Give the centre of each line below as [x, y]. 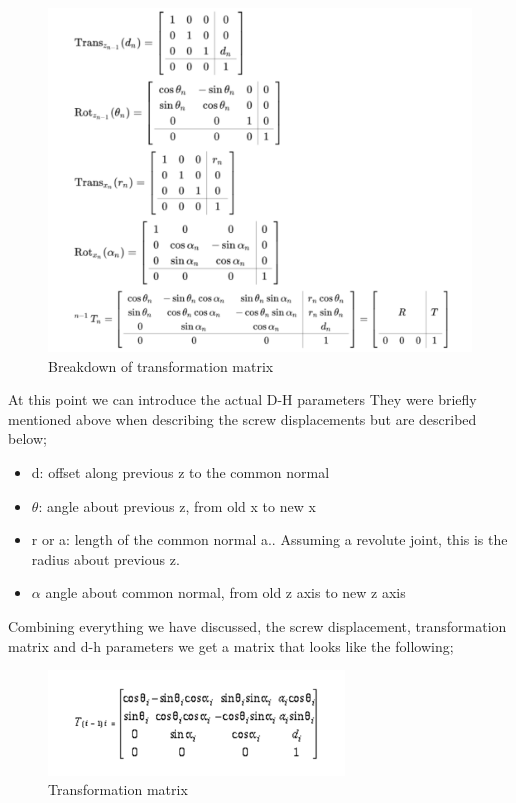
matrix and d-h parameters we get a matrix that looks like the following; [231, 645]
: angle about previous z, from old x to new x [177, 505]
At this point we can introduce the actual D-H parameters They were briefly [242, 399]
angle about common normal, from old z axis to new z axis [225, 592]
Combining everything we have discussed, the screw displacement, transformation [257, 626]
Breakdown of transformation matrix [161, 365]
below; [27, 438]
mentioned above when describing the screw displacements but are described [242, 418]
